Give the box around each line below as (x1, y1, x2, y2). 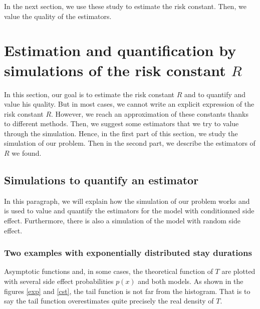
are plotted (221, 266, 255, 276)
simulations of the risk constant (4, 60, 226, 80)
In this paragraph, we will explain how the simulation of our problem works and (4, 195, 250, 206)
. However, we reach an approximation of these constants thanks (51, 108, 249, 119)
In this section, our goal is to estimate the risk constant (4, 89, 175, 99)
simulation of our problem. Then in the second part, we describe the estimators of (4, 138, 255, 148)
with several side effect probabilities (4, 276, 114, 286)
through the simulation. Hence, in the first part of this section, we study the (4, 128, 238, 138)
